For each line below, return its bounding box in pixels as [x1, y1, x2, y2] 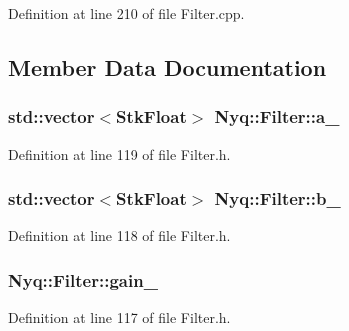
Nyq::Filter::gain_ [8, 267, 158, 292]
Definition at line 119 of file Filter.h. [8, 143, 231, 164]
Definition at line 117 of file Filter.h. [8, 307, 231, 328]
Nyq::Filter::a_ [214, 104, 340, 129]
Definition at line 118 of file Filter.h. [8, 225, 231, 246]
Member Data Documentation [8, 51, 327, 82]
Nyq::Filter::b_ [214, 186, 341, 211]
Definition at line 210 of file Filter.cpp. [8, 3, 245, 23]
